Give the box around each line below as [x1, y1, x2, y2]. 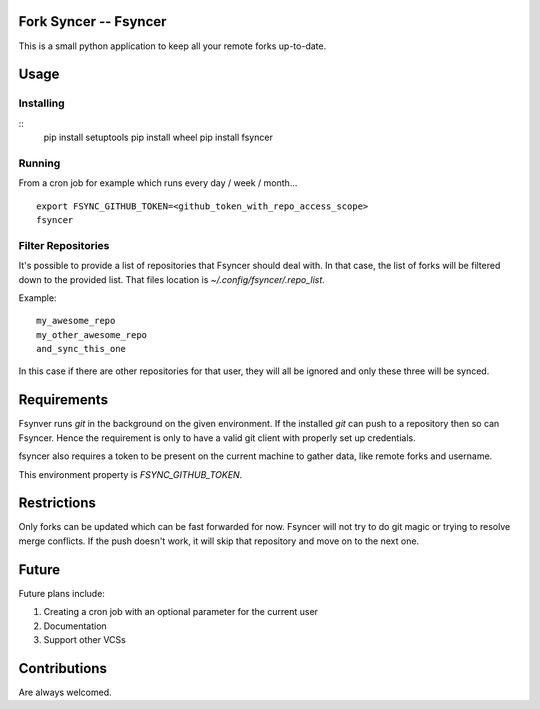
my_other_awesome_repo [36, 329, 148, 340]
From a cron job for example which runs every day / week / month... [18, 177, 298, 189]
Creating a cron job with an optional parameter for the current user [43, 606, 319, 618]
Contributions [18, 660, 107, 677]
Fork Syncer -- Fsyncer [18, 13, 167, 30]
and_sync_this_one [36, 343, 127, 355]
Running [18, 156, 61, 170]
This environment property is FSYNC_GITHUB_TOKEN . [18, 468, 243, 480]
